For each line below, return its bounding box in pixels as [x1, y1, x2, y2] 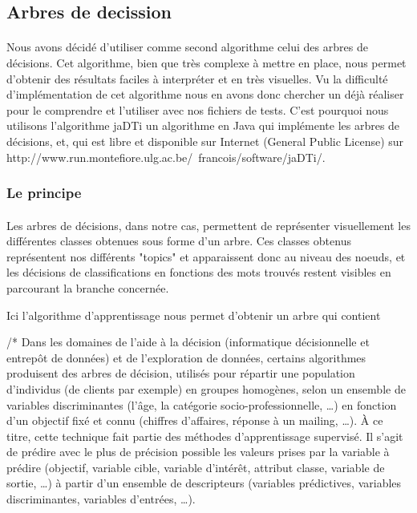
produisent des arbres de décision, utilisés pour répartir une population [6, 365, 355, 382]
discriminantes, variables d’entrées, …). [6, 491, 196, 507]
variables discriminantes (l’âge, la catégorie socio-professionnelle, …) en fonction [6, 396, 397, 413]
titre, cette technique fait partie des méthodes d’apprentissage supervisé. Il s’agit [6, 427, 403, 444]
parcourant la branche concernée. [6, 279, 169, 296]
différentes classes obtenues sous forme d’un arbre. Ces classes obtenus [6, 232, 351, 249]
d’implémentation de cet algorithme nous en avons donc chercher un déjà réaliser [6, 86, 404, 103]
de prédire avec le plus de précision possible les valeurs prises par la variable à [6, 443, 390, 460]
